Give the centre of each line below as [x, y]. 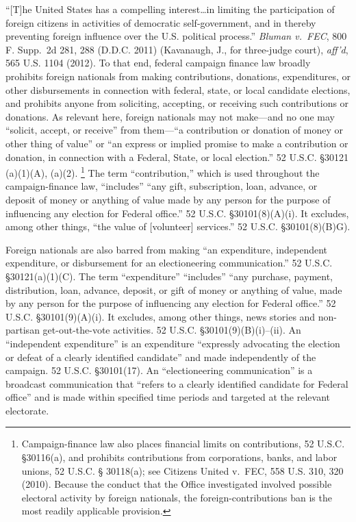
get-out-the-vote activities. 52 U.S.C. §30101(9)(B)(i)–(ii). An [172, 330]
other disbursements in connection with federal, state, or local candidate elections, [178, 89]
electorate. [27, 410]
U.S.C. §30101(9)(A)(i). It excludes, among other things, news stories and [161, 316]
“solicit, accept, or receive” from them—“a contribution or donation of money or [175, 130]
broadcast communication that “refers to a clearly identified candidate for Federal [177, 383]
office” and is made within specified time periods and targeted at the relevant [168, 397]
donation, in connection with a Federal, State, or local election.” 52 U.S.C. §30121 [177, 157]
